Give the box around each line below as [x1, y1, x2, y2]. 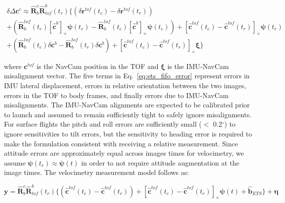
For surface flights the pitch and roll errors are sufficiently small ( [4, 119, 202, 129]
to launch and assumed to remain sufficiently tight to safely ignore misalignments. [4, 109, 251, 119]
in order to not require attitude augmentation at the [81, 157, 240, 168]
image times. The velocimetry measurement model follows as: [4, 167, 189, 177]
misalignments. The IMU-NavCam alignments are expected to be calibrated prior [4, 100, 250, 110]
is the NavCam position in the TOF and [36, 61, 159, 71]
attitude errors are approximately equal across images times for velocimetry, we [4, 148, 244, 158]
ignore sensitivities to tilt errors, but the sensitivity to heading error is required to [4, 128, 252, 138]
